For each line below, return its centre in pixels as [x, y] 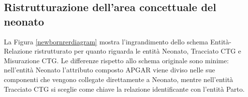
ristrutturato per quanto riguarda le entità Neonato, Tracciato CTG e [138, 51]
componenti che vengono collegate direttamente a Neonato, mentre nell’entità [119, 79]
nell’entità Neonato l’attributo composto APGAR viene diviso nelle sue [109, 70]
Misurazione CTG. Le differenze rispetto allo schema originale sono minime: [117, 60]
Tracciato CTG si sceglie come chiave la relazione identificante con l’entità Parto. [124, 89]
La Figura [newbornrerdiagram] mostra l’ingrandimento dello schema [106, 41]
